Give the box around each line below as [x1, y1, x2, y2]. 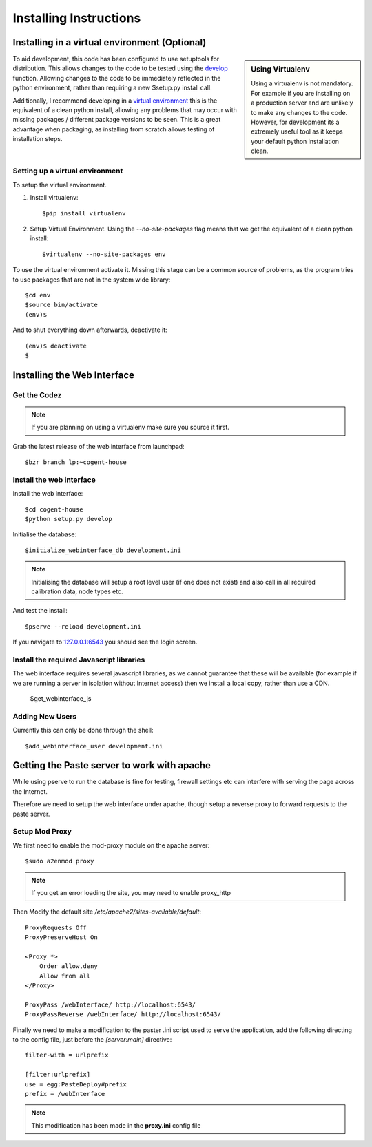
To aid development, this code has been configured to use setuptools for [12, 55, 220, 63]
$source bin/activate [25, 301, 98, 309]
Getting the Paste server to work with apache [12, 759, 211, 771]
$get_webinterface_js [30, 695, 92, 703]
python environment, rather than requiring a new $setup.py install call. [12, 83, 213, 92]
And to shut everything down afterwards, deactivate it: [12, 326, 168, 334]
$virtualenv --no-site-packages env [42, 250, 166, 258]
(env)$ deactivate [25, 341, 87, 350]
